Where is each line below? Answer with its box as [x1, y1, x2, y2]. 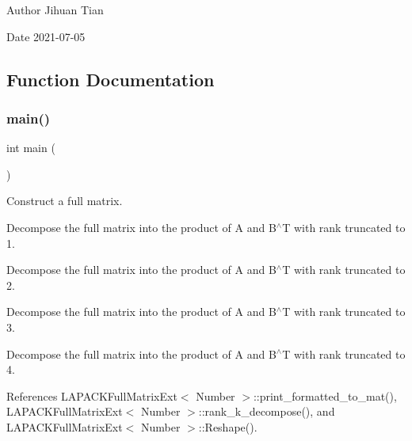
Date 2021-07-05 [6, 28, 86, 44]
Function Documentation [6, 67, 215, 91]
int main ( [6, 139, 55, 156]
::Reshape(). [198, 418, 257, 435]
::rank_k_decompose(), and [198, 403, 335, 420]
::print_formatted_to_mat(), [253, 387, 397, 404]
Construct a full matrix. [6, 192, 123, 209]
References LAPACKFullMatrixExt [6, 387, 177, 404]
